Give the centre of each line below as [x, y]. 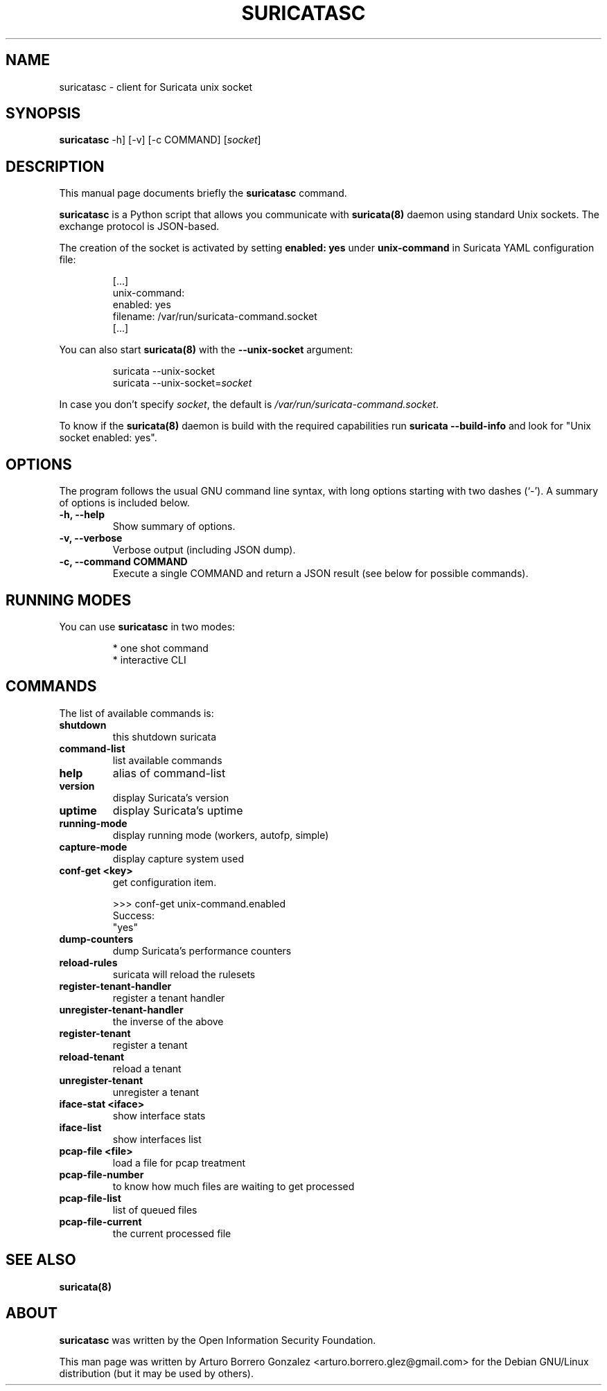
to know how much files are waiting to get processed [234, 1186]
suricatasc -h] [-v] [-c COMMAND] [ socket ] [160, 140]
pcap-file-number [102, 1174]
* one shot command [160, 648]
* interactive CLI [149, 659]
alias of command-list [169, 773]
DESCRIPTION [55, 166]
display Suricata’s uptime [178, 810]
